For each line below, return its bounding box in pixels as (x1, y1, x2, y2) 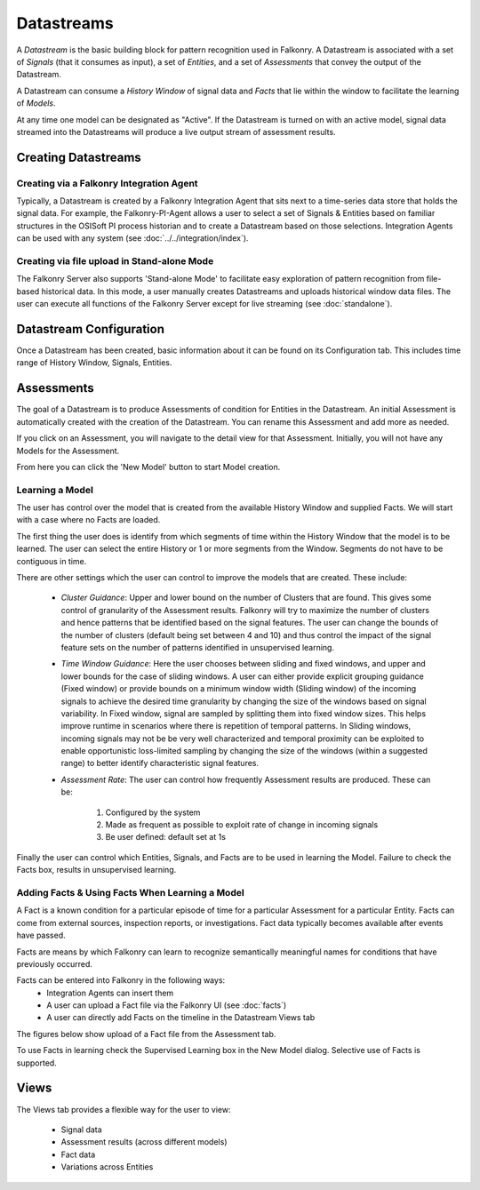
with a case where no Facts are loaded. (16, 515, 161, 525)
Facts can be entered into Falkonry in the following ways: (16, 975, 226, 986)
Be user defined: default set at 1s (105, 832, 227, 843)
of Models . (16, 98, 57, 108)
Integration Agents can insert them (46, 987, 174, 998)
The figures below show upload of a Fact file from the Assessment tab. (16, 1028, 276, 1039)
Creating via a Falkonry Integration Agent (16, 177, 199, 189)
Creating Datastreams (16, 149, 141, 164)
